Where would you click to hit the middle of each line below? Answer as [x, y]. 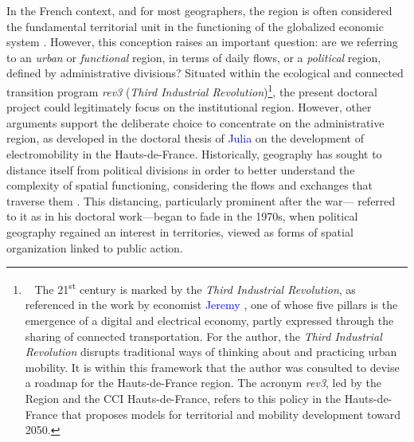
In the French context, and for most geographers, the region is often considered [199, 10]
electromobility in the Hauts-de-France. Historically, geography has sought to [194, 154]
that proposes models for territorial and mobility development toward [231, 414]
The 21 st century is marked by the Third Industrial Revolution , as [195, 288]
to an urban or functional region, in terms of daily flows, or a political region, [194, 57]
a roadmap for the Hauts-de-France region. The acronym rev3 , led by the [203, 383]
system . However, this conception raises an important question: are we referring [202, 42]
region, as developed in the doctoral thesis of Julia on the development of [185, 138]
